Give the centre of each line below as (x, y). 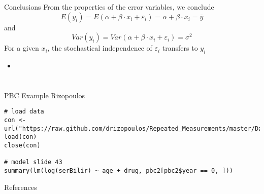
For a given (22, 48)
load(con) (21, 137)
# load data (24, 112)
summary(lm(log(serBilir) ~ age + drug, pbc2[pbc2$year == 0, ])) (119, 170)
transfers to (180, 48)
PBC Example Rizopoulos (45, 95)
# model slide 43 (33, 162)
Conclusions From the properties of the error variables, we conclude (109, 7)
